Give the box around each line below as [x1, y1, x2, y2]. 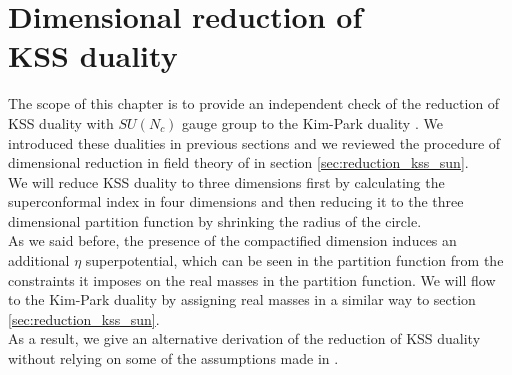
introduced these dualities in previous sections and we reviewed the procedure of [8, 132, 501, 153]
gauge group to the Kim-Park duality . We [182, 112, 443, 133]
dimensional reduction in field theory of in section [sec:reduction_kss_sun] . [8, 152, 469, 173]
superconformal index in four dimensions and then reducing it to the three [8, 191, 464, 212]
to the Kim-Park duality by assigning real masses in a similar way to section [8, 289, 476, 310]
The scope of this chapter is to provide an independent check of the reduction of [8, 93, 500, 114]
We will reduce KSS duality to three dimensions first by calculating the [8, 171, 445, 192]
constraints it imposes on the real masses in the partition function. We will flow [8, 269, 496, 290]
